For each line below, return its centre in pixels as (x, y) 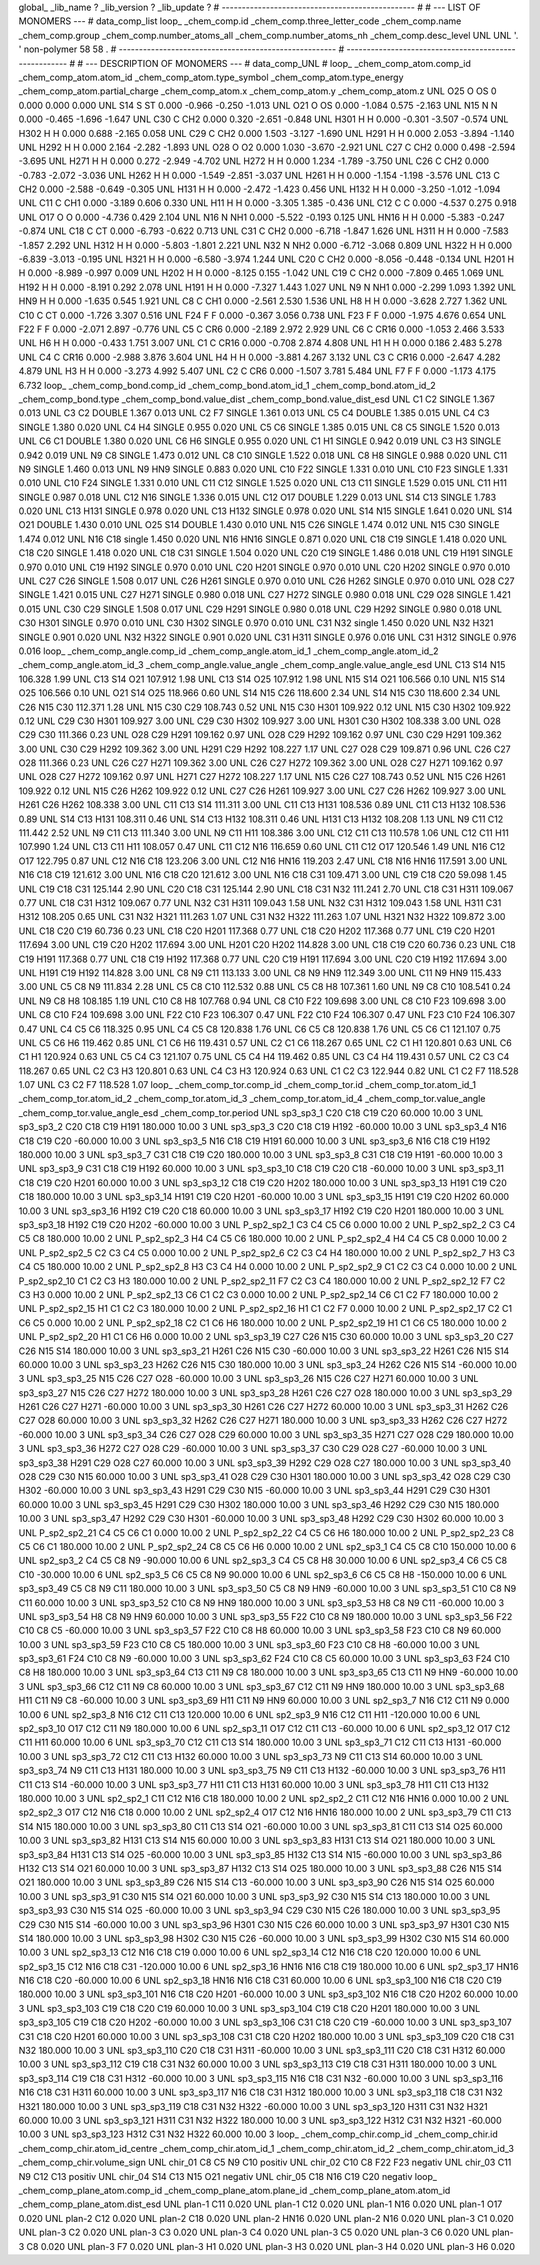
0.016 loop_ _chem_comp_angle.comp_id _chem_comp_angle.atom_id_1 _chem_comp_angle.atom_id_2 (228, 651)
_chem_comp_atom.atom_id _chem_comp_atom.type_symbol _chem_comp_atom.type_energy (211, 77)
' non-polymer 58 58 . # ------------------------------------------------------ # (181, 49)
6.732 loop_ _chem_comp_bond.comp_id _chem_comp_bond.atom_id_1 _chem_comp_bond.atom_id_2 (227, 385)
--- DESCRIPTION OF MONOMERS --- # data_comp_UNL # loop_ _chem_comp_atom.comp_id (278, 63)
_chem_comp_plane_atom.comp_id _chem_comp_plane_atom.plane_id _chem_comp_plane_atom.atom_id (234, 2190)
